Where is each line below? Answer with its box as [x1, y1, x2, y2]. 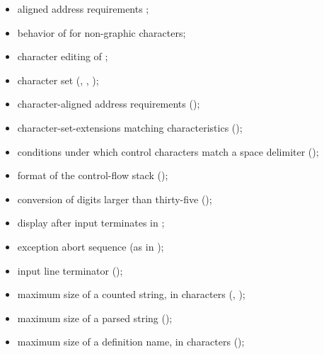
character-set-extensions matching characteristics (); [17, 120, 243, 135]
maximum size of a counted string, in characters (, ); [17, 287, 245, 302]
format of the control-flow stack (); [17, 168, 168, 183]
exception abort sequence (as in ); [17, 239, 164, 253]
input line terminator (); [17, 263, 123, 278]
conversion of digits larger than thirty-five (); [17, 191, 212, 206]
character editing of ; [17, 49, 108, 64]
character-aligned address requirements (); [17, 96, 200, 111]
